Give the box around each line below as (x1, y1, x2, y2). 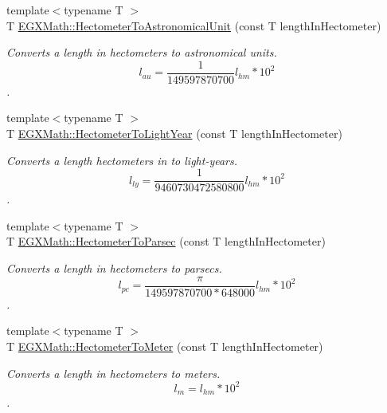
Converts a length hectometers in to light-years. (6, 151, 238, 168)
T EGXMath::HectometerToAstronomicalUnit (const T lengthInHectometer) (6, 17, 381, 33)
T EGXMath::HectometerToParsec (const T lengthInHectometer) (6, 233, 326, 250)
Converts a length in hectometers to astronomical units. (6, 44, 277, 61)
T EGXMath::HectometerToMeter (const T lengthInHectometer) (6, 337, 323, 354)
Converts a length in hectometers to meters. (6, 364, 221, 381)
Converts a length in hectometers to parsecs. (6, 260, 222, 277)
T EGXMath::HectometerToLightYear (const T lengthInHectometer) (6, 125, 342, 142)
